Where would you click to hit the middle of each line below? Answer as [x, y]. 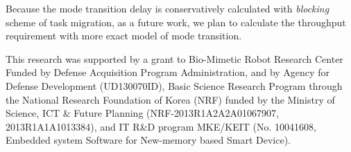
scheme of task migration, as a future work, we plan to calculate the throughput [176, 22]
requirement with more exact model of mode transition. [124, 36]
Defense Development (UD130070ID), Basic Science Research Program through [174, 85]
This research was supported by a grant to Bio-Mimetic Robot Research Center [174, 58]
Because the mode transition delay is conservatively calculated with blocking [168, 8]
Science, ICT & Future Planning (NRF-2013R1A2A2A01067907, [142, 113]
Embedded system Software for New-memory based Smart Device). [148, 140]
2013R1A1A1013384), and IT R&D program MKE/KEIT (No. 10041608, [161, 126]
